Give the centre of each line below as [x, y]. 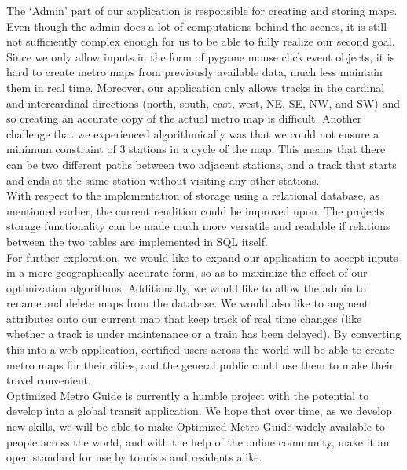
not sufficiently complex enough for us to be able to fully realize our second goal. [201, 41]
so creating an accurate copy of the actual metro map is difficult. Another [184, 118]
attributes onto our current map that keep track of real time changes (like [184, 318]
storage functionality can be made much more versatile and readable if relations [198, 226]
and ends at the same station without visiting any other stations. [163, 180]
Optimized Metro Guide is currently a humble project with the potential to [188, 395]
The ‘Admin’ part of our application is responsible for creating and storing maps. [202, 10]
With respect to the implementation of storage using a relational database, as [193, 195]
